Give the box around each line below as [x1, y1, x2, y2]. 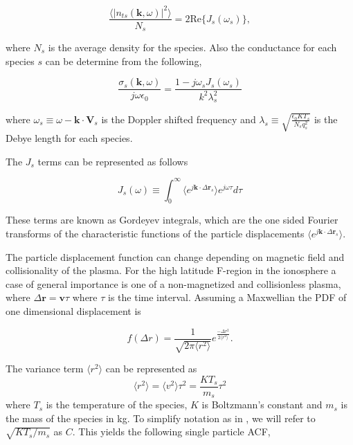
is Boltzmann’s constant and [201, 397, 323, 412]
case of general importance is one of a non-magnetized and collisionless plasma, [6, 276, 341, 291]
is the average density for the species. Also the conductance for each [48, 40, 337, 55]
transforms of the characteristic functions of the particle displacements [6, 226, 305, 241]
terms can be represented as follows [37, 154, 188, 168]
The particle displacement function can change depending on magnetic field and [6, 249, 345, 264]
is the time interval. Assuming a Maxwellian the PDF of [108, 290, 347, 305]
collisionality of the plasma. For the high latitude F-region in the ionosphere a [6, 263, 336, 278]
